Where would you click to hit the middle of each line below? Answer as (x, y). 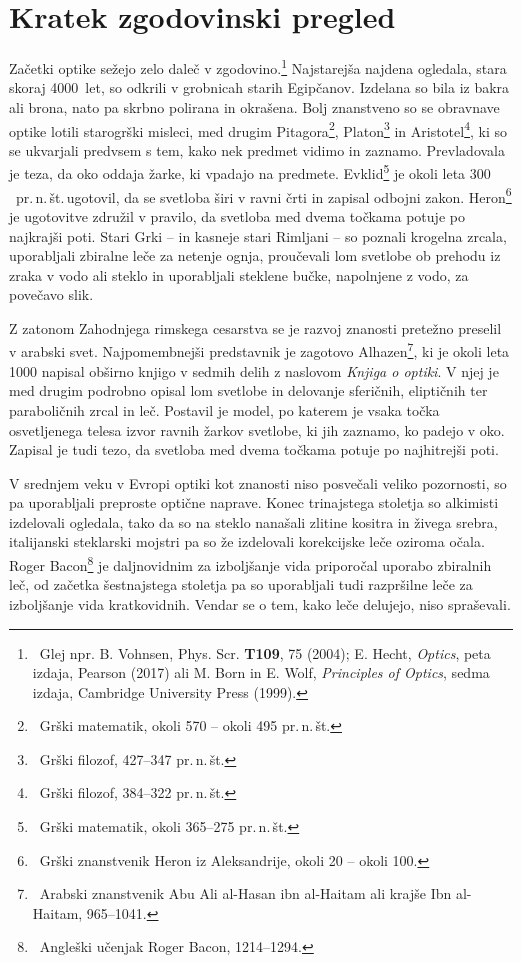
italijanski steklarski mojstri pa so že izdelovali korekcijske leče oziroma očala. (247, 541)
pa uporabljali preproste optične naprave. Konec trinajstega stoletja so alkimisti (254, 502)
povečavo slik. (51, 294)
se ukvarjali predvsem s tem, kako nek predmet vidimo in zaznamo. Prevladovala (257, 149)
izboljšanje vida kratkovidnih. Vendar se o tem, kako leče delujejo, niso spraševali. (260, 603)
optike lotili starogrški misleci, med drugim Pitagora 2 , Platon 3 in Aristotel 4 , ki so (258, 129)
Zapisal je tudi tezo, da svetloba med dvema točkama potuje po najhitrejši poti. (254, 449)
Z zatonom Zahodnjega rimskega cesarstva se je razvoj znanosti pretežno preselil (255, 327)
